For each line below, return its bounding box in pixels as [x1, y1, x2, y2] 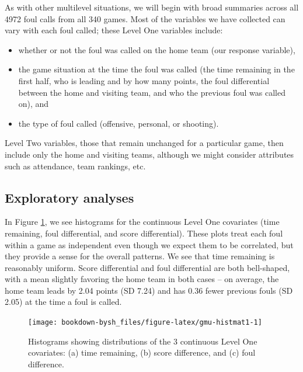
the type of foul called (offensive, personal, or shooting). [18, 117, 219, 129]
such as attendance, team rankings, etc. [5, 159, 146, 172]
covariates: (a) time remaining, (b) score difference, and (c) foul [28, 346, 256, 359]
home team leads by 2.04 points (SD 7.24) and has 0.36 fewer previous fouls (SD [5, 284, 293, 296]
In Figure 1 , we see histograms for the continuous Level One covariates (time [5, 215, 280, 228]
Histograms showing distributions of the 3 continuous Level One [28, 335, 257, 347]
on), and [18, 98, 49, 110]
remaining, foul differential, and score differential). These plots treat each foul [5, 227, 283, 239]
